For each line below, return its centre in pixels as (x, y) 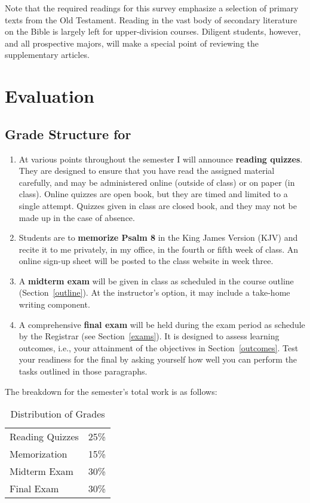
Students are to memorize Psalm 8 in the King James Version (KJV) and (158, 237)
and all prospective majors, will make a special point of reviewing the (132, 43)
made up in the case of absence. (77, 217)
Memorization (39, 454)
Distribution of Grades (58, 414)
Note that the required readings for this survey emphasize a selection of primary (152, 8)
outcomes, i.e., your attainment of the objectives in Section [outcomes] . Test (159, 347)
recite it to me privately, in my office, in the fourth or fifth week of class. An (159, 249)
